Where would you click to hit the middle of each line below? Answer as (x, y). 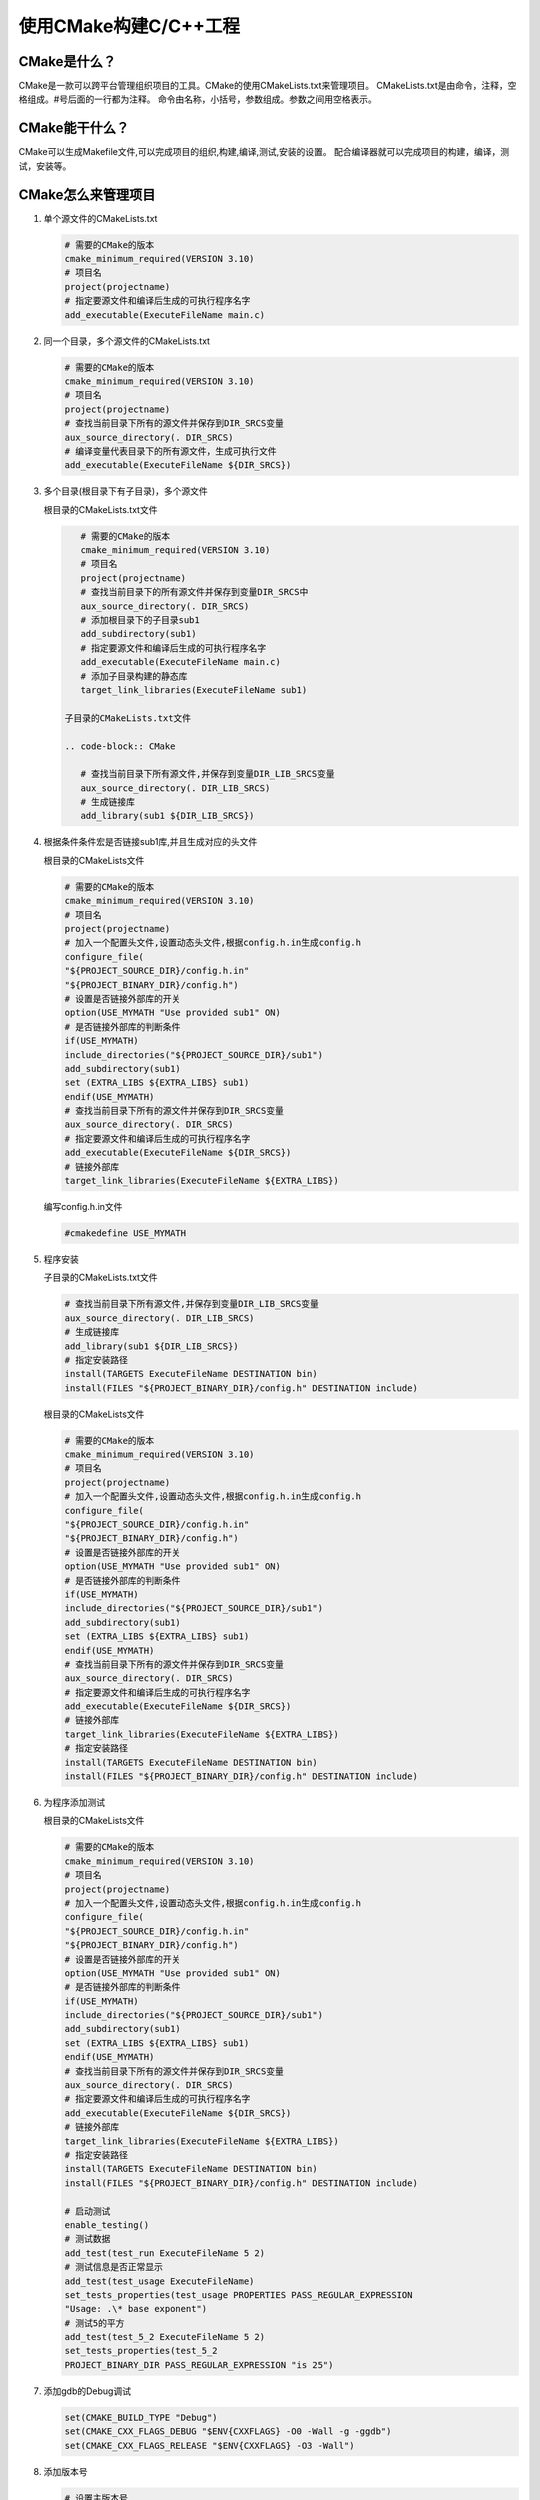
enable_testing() (107, 2224)
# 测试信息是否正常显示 (114, 2267)
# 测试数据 (87, 2239)
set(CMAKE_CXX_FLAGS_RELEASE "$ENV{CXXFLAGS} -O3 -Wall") (209, 2445)
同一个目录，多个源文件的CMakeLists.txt (126, 341)
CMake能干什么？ (74, 128)
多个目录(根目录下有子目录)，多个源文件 (126, 491)
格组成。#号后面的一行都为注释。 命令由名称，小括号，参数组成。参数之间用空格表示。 (197, 99)
